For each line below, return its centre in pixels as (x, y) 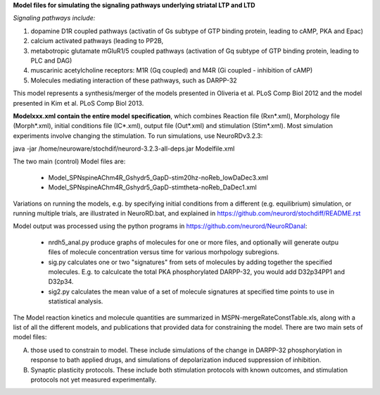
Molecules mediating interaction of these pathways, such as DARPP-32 (134, 80)
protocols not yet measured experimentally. (94, 380)
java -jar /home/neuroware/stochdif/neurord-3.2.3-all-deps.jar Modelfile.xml (124, 149)
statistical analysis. (76, 301)
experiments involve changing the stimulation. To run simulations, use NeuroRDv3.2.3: (138, 136)
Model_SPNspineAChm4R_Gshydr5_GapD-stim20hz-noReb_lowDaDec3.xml (158, 177)
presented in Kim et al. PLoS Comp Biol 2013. (78, 103)
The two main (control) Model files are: (69, 161)
